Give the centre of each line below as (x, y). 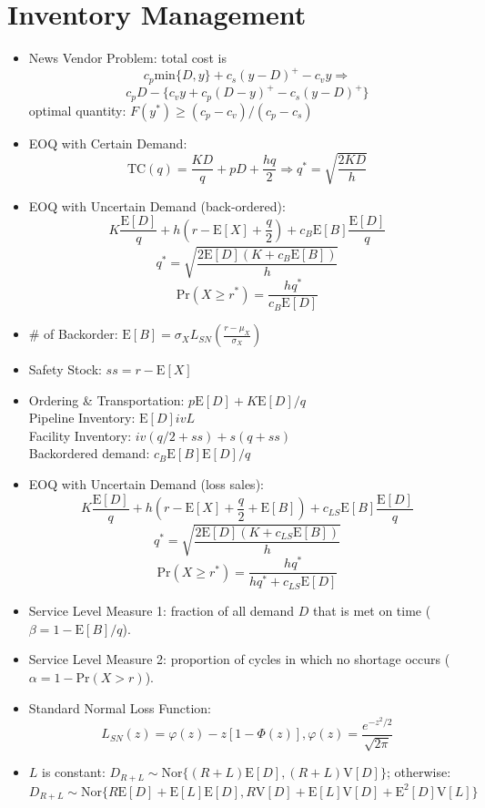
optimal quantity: (77, 110)
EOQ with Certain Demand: (108, 143)
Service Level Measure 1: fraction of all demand (162, 611)
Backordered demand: (89, 453)
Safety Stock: (65, 369)
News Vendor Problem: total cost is (127, 58)
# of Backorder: (73, 334)
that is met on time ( (372, 611)
